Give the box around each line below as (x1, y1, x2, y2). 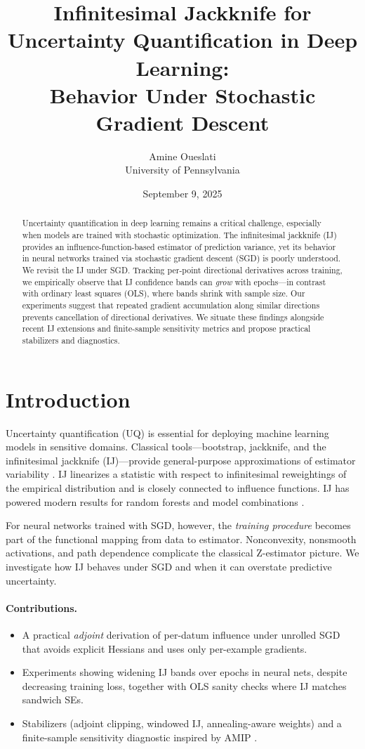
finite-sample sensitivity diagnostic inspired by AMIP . (22, 729, 258, 744)
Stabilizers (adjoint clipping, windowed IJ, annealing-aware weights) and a (22, 715, 342, 730)
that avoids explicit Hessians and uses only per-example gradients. (22, 641, 307, 656)
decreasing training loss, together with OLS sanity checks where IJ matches (22, 678, 347, 693)
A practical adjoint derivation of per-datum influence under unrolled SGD (22, 627, 340, 641)
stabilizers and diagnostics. (22, 334, 120, 346)
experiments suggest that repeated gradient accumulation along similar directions (22, 299, 320, 311)
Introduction (6, 384, 131, 413)
